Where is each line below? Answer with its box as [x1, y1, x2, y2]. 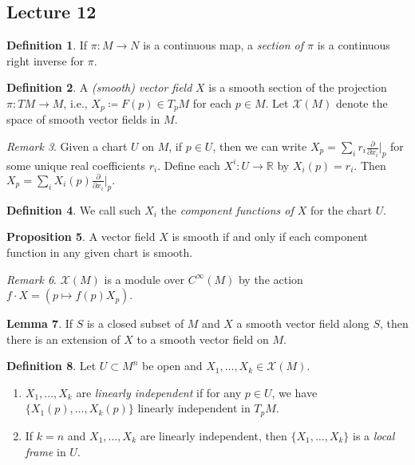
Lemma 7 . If [6, 315, 73, 332]
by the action [238, 270, 303, 287]
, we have [271, 384, 318, 400]
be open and [142, 357, 203, 374]
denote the [336, 94, 388, 111]
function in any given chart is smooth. [6, 243, 193, 260]
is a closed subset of [86, 315, 184, 332]
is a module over [104, 270, 184, 287]
